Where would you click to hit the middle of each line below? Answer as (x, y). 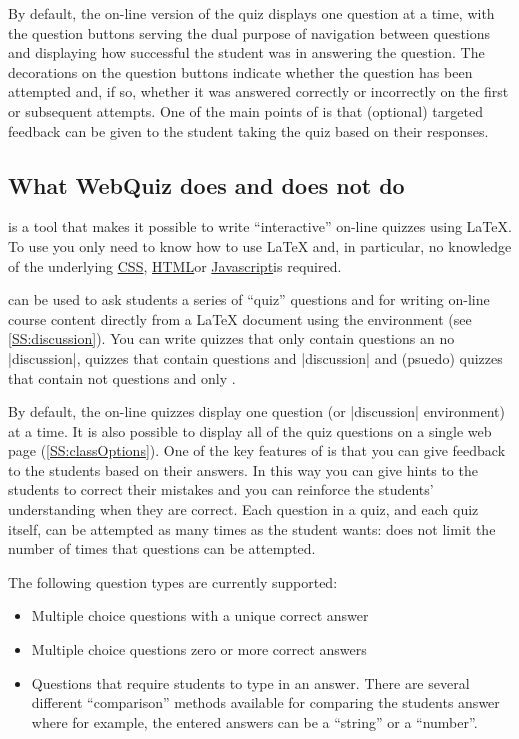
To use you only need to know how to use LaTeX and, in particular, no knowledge (260, 245)
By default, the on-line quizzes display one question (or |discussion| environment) (256, 411)
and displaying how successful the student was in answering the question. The (246, 52)
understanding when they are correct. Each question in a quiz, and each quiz (243, 509)
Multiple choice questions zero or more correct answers (199, 649)
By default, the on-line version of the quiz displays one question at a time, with (251, 13)
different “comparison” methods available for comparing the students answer (265, 702)
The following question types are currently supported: (173, 581)
